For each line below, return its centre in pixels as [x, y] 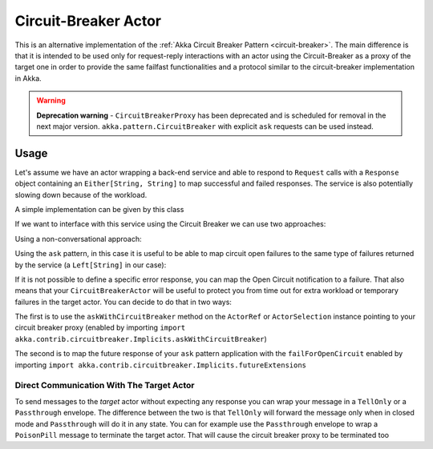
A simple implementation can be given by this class [99, 209]
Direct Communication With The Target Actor [105, 386]
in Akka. [28, 78]
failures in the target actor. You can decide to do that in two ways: [123, 302]
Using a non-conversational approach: [78, 239]
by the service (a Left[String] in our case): [91, 265]
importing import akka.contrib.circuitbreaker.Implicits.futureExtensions [161, 365]
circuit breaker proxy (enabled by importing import [100, 327]
